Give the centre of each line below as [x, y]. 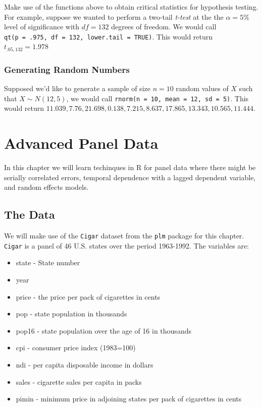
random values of [202, 88]
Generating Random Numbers [67, 69]
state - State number [48, 262]
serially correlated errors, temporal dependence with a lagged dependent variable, [130, 177]
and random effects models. [46, 187]
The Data [30, 214]
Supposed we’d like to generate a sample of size [77, 88]
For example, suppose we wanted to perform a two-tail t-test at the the [114, 16]
